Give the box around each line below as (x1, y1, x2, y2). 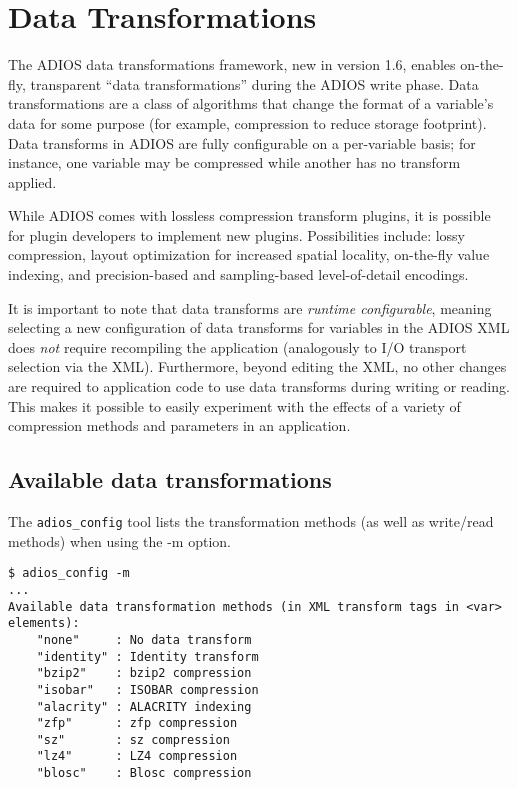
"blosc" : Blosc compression (36, 766, 252, 781)
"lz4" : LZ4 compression (36, 749, 238, 764)
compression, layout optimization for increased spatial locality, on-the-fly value (8, 244, 490, 265)
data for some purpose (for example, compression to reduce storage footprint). (8, 112, 487, 133)
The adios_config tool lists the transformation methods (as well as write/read (8, 511, 494, 532)
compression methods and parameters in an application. (8, 415, 351, 436)
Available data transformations (8, 464, 332, 495)
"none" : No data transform (36, 632, 252, 647)
